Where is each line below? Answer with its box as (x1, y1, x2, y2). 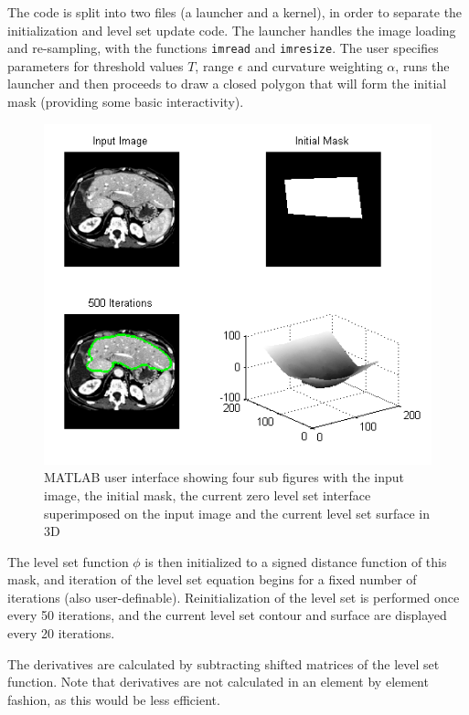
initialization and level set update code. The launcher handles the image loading (7, 20, 456, 39)
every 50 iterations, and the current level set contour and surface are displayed (7, 605, 447, 625)
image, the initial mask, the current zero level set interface (44, 485, 371, 504)
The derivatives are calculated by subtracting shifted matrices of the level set (7, 654, 440, 673)
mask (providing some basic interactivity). (7, 92, 244, 111)
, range (195, 56, 234, 75)
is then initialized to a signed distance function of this (144, 552, 447, 571)
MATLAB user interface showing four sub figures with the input (44, 468, 405, 487)
